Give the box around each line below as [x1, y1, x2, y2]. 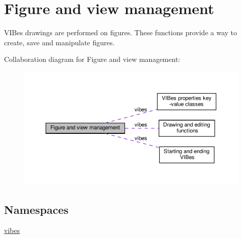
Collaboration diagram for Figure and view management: [4, 54, 180, 64]
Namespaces [4, 201, 69, 217]
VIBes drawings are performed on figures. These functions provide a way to [4, 27, 237, 38]
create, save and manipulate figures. [4, 37, 115, 47]
